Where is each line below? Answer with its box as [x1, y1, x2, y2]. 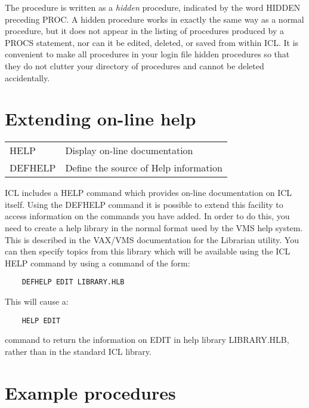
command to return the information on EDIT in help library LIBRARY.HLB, [5, 333, 289, 346]
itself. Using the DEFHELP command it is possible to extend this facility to [5, 198, 283, 210]
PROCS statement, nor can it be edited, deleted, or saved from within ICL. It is [5, 36, 299, 48]
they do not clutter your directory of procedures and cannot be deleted [5, 59, 264, 72]
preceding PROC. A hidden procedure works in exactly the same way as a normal [5, 13, 304, 25]
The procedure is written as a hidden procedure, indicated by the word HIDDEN [5, 1, 301, 13]
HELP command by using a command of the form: [5, 256, 190, 269]
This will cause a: [5, 295, 69, 308]
